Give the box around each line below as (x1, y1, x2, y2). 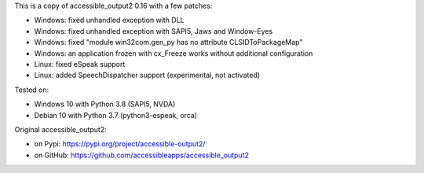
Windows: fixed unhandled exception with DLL (34, 16, 185, 25)
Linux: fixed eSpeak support (34, 59, 126, 68)
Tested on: (14, 85, 49, 94)
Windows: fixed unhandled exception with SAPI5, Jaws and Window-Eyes (34, 26, 273, 35)
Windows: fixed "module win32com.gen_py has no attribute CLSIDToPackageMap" (34, 38, 303, 47)
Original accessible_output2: (14, 124, 107, 134)
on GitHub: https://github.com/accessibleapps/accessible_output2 (34, 150, 250, 160)
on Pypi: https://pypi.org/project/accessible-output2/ (34, 139, 206, 149)
